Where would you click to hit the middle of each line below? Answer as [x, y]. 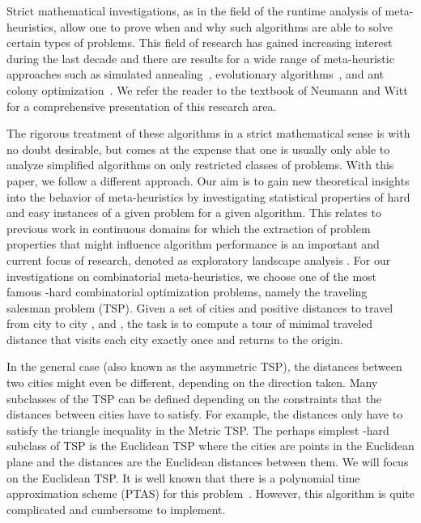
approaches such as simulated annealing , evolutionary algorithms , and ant [196, 74]
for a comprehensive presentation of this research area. [142, 106]
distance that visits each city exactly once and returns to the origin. [175, 339]
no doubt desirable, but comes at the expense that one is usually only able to [198, 149]
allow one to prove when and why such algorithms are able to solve [226, 26]
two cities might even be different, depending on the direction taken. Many [192, 383]
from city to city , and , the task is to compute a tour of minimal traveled [190, 323]
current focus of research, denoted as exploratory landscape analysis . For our [199, 259]
